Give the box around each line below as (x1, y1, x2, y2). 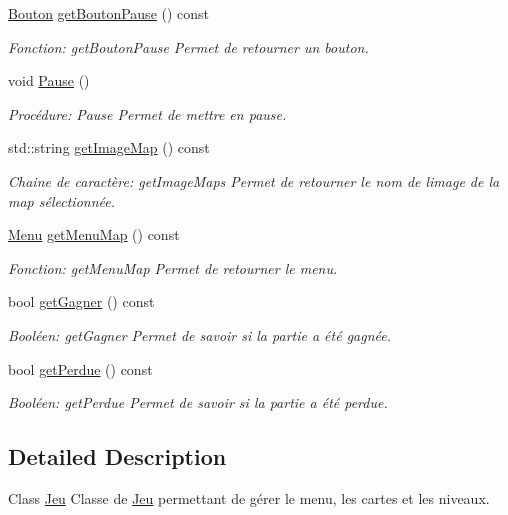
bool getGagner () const (8, 291, 155, 312)
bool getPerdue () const (8, 358, 153, 379)
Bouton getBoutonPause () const (8, 3, 210, 23)
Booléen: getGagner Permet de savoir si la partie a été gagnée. (8, 324, 392, 345)
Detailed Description (8, 441, 227, 472)
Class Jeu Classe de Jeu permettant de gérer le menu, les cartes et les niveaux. (8, 487, 490, 508)
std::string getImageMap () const (8, 137, 210, 158)
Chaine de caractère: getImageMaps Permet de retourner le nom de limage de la (8, 170, 500, 191)
